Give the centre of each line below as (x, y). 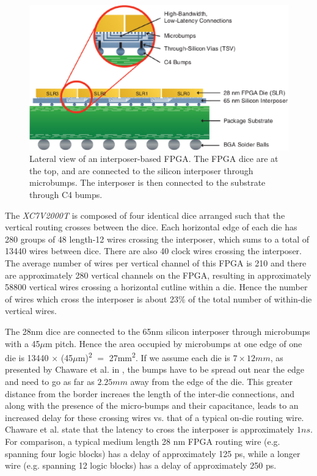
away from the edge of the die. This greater (211, 382)
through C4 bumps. (66, 195)
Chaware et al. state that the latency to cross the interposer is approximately (150, 429)
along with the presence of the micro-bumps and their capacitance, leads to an (152, 405)
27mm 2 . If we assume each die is (169, 357)
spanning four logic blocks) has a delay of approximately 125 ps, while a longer (153, 453)
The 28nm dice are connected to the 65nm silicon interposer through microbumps (158, 331)
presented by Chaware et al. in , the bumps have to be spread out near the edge (155, 369)
